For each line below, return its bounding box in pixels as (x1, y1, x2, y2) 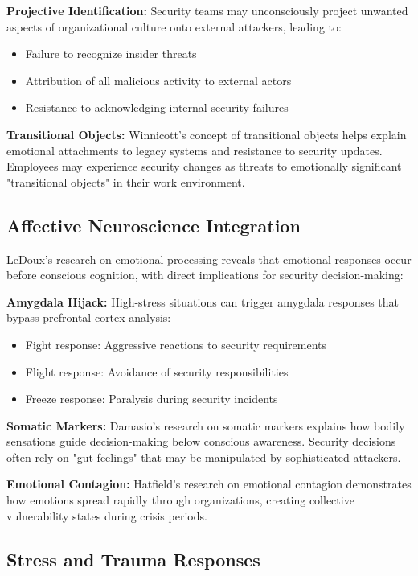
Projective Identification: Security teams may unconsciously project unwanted (6, 2, 408, 19)
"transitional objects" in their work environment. (6, 173, 245, 190)
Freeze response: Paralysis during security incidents (25, 390, 278, 407)
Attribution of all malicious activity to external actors (25, 72, 292, 88)
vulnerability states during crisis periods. (6, 507, 207, 524)
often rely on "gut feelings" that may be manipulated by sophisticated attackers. (6, 448, 401, 465)
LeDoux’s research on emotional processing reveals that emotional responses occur (6, 250, 412, 267)
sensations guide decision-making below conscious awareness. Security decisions (6, 433, 396, 450)
